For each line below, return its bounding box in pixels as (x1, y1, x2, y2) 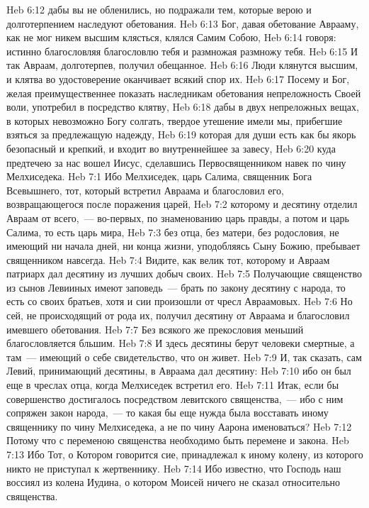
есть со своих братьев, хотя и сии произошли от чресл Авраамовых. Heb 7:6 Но (6, 294, 353, 309)
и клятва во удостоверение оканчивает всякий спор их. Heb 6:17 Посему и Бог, (6, 71, 350, 86)
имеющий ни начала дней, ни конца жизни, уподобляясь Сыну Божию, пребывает (6, 238, 361, 253)
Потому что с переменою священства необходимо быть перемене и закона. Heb (6, 433, 349, 448)
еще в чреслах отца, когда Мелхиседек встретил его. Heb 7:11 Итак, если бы (6, 377, 339, 392)
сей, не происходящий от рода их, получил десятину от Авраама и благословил (6, 308, 350, 323)
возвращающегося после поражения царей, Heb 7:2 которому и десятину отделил (6, 197, 358, 211)
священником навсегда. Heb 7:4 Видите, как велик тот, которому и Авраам (6, 252, 330, 267)
